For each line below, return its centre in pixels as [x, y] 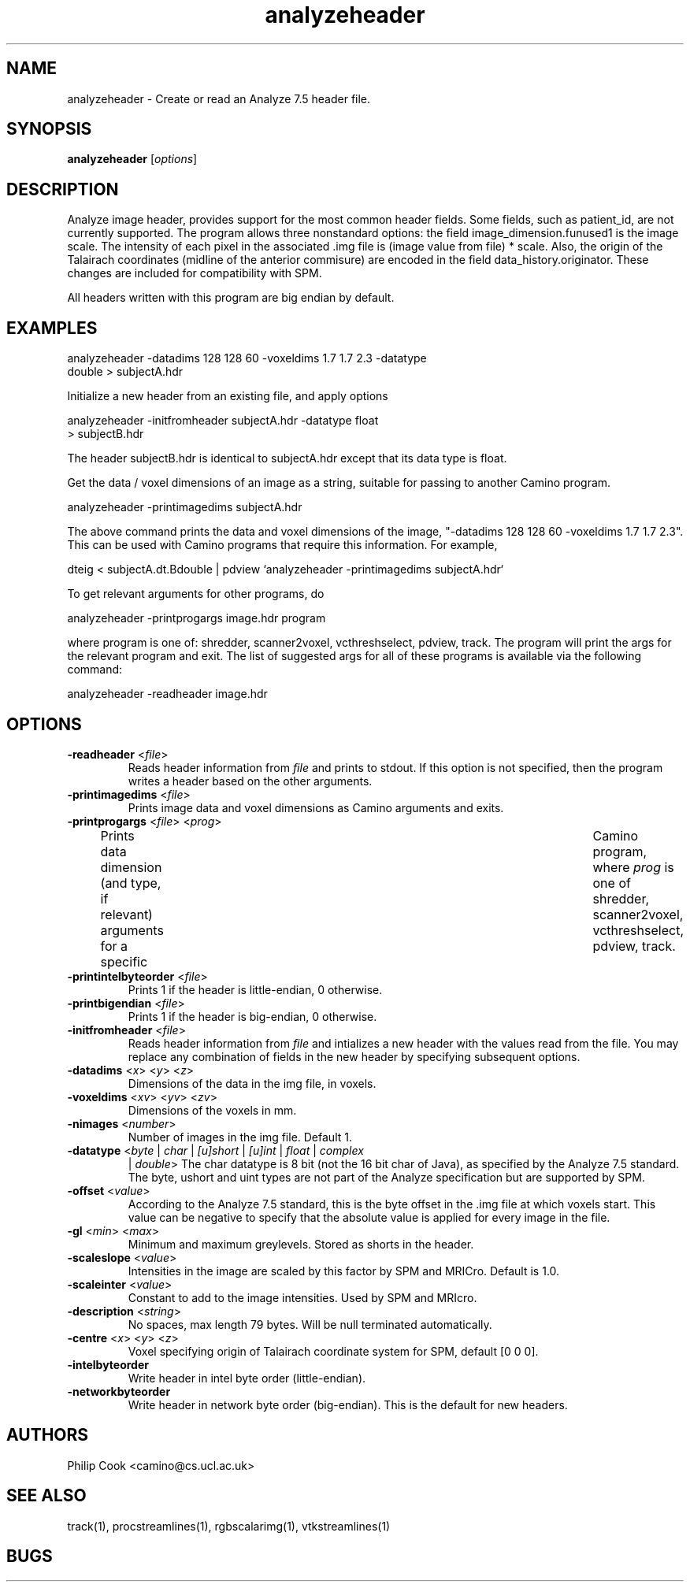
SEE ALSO [46, 1496]
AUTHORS [48, 1435]
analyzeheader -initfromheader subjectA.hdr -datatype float [223, 421]
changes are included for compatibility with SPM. [195, 273]
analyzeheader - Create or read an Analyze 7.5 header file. [219, 98]
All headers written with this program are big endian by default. [231, 298]
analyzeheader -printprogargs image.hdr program [197, 618]
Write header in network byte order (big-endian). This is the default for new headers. [348, 1404]
